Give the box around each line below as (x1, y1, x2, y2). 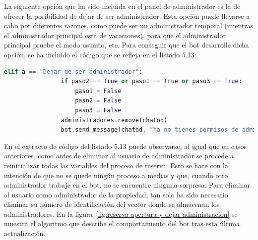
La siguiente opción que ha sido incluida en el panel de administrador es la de (4, 1, 241, 11)
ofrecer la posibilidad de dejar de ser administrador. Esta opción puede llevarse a (4, 10, 250, 21)
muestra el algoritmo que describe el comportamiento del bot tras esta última (4, 218, 240, 229)
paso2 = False (75, 97, 122, 104)
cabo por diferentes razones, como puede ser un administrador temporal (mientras (4, 20, 254, 31)
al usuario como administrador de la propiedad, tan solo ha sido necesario (4, 189, 228, 199)
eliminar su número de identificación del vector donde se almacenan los (4, 199, 220, 209)
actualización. (4, 228, 46, 239)
